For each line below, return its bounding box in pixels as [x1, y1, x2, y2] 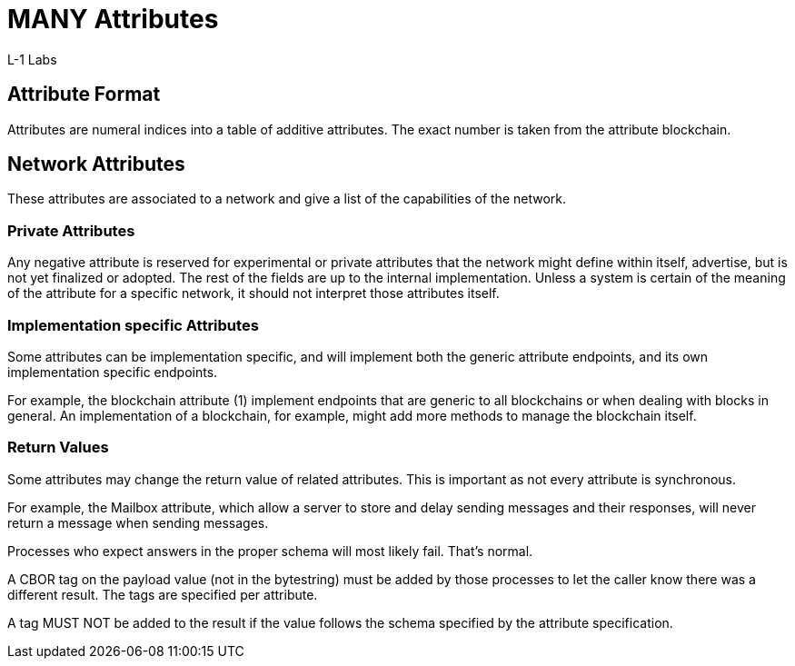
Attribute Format [7, 83, 161, 106]
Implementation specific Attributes [7, 315, 259, 334]
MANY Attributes [7, 4, 219, 35]
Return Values [7, 438, 109, 457]
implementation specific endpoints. [7, 363, 218, 380]
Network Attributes [7, 153, 185, 176]
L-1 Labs [7, 51, 57, 67]
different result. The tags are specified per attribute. [7, 586, 318, 602]
